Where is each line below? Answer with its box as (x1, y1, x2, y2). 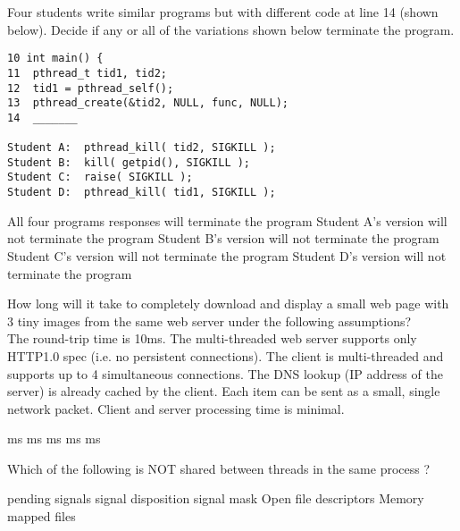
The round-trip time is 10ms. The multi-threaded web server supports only (7, 329, 417, 348)
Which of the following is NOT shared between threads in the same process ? (7, 459, 431, 477)
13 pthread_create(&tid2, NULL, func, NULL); (7, 97, 289, 110)
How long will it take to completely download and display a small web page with (7, 294, 449, 313)
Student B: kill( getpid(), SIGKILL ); (7, 156, 251, 169)
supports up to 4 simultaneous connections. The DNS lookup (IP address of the (7, 364, 443, 383)
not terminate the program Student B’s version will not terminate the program (7, 229, 439, 248)
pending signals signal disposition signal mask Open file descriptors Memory (7, 489, 424, 508)
